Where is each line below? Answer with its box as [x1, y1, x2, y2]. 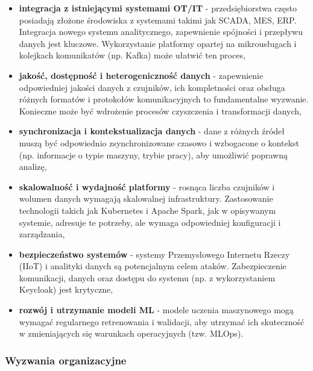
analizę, [19, 160, 47, 173]
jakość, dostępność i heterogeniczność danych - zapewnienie [19, 69, 264, 81]
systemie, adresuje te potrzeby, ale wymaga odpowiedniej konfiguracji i [19, 216, 281, 228]
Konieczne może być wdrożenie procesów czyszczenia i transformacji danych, [19, 104, 302, 117]
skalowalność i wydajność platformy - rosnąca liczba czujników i [19, 180, 275, 193]
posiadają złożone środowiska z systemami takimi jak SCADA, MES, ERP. [19, 13, 297, 26]
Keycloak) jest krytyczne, [19, 283, 113, 296]
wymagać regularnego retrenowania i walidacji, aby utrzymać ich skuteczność [19, 315, 305, 328]
